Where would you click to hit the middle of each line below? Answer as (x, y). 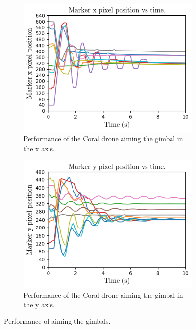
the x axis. (39, 148)
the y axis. (39, 304)
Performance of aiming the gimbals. (57, 321)
